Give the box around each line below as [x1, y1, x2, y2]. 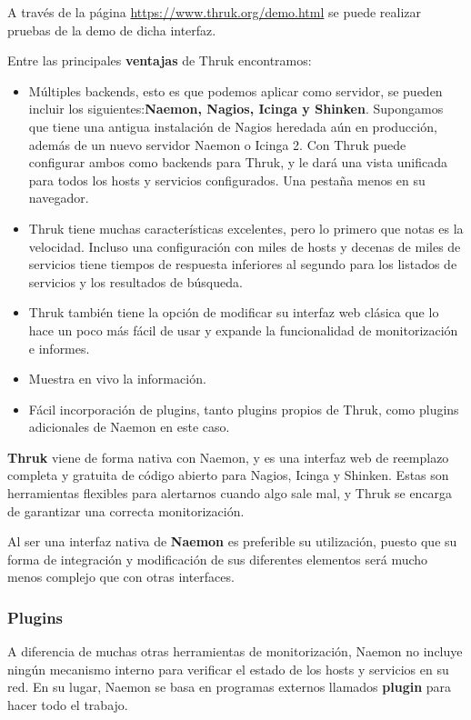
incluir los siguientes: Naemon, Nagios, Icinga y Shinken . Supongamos [28, 99, 444, 118]
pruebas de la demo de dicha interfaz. [7, 20, 216, 39]
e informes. [28, 338, 90, 357]
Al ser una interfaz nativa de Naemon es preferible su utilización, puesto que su [7, 532, 457, 551]
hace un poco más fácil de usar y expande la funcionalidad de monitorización [28, 320, 458, 339]
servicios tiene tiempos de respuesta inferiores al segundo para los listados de [28, 255, 457, 274]
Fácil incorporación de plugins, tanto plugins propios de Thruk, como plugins [28, 399, 459, 418]
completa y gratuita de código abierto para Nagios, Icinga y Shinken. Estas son [7, 465, 449, 485]
